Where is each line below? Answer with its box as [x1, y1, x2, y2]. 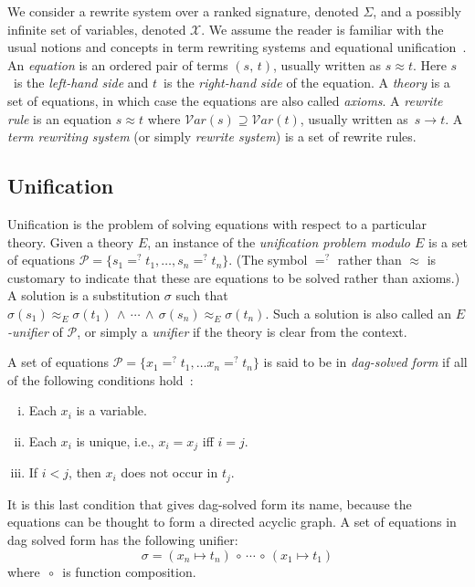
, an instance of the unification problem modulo [147, 232, 410, 251]
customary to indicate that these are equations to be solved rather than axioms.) [7, 267, 460, 287]
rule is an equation [7, 109, 112, 128]
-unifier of [7, 321, 63, 341]
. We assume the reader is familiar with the [201, 19, 444, 38]
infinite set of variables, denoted [7, 19, 186, 38]
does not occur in [121, 463, 218, 482]
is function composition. [62, 561, 196, 581]
